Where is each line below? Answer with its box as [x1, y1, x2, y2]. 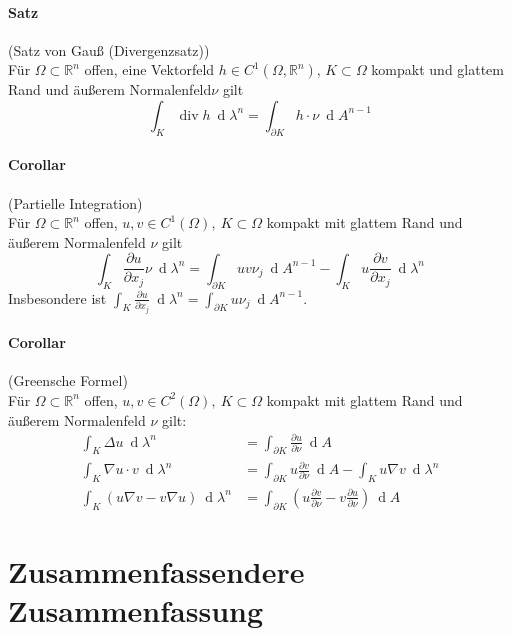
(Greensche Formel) [8, 370, 128, 391]
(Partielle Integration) [8, 192, 143, 213]
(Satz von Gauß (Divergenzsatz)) [8, 39, 210, 60]
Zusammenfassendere [8, 550, 305, 591]
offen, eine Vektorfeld [84, 59, 215, 80]
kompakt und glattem [371, 59, 504, 80]
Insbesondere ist [8, 287, 107, 308]
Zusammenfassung [8, 590, 264, 631]
